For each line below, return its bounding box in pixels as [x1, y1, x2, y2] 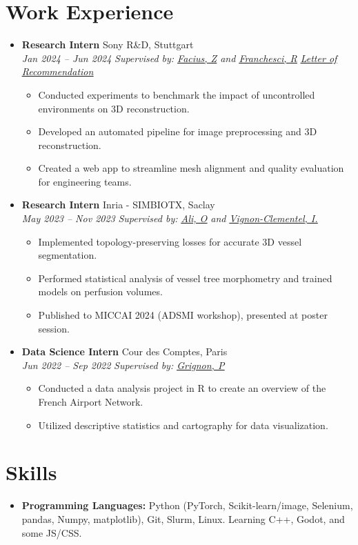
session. [38, 321, 70, 335]
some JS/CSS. [21, 525, 82, 539]
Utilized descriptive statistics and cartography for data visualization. [38, 417, 328, 432]
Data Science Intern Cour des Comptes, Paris [21, 344, 228, 359]
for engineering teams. [38, 174, 132, 188]
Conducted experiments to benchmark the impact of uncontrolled [38, 87, 315, 101]
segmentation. [38, 248, 97, 262]
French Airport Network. [38, 395, 143, 408]
